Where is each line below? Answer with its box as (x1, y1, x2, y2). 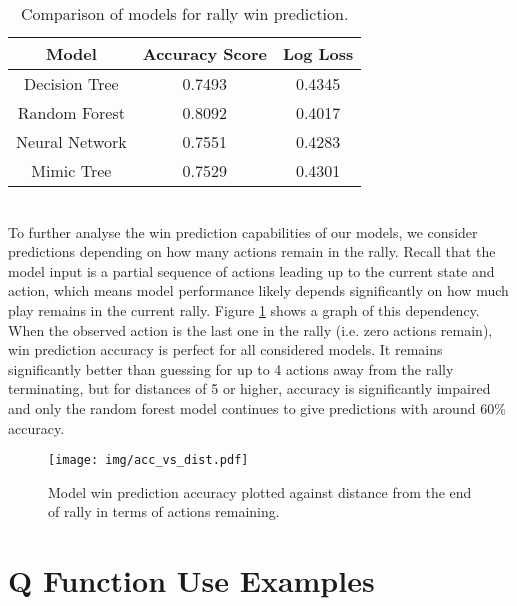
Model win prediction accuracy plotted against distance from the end (48, 481, 472, 502)
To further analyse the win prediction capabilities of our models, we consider (8, 221, 478, 242)
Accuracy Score (142, 42, 267, 65)
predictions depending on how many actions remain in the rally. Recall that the (8, 241, 496, 262)
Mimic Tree (31, 159, 112, 182)
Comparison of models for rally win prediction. (20, 2, 349, 25)
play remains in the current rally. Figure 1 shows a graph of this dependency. (8, 299, 480, 320)
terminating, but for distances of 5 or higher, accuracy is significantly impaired (8, 378, 491, 399)
